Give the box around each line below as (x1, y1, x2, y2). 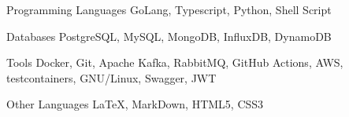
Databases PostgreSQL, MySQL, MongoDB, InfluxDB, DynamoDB (6, 27, 332, 44)
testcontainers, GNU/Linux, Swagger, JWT (6, 69, 217, 86)
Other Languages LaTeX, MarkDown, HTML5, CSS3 (6, 96, 264, 112)
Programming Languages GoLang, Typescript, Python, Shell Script (6, 2, 332, 17)
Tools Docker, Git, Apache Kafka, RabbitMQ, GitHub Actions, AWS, (6, 54, 343, 71)
